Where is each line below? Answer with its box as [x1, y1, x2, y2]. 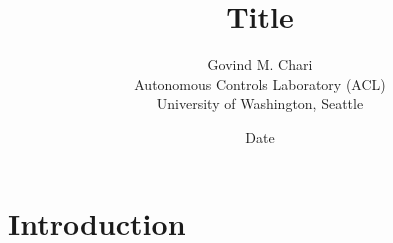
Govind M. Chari [207, 54, 313, 75]
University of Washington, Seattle [156, 93, 364, 114]
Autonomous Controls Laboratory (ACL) [134, 73, 386, 94]
